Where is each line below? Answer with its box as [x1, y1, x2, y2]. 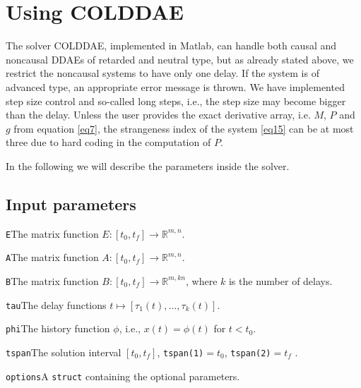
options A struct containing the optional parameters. [6, 368, 240, 383]
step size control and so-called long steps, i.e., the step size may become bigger [6, 93, 346, 108]
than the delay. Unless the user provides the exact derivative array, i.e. [6, 107, 311, 122]
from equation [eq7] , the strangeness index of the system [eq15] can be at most [13, 121, 354, 135]
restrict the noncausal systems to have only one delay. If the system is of [6, 66, 319, 80]
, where [185, 273, 218, 288]
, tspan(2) [224, 344, 271, 359]
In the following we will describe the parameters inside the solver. [6, 158, 290, 173]
